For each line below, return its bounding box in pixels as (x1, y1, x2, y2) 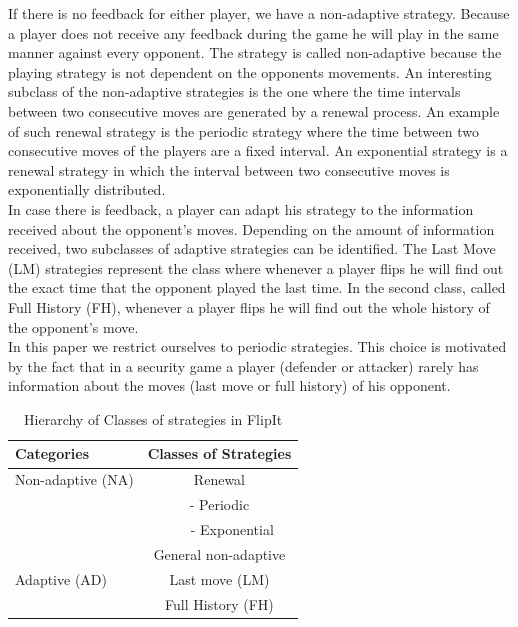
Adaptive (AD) (15, 568, 107, 589)
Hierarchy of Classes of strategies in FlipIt (24, 408, 283, 429)
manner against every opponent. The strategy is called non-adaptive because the (8, 42, 502, 63)
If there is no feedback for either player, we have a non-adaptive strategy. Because (8, 3, 510, 23)
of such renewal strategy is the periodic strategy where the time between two (8, 120, 479, 141)
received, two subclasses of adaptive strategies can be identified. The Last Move (8, 238, 496, 259)
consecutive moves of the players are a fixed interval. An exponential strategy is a (8, 140, 508, 161)
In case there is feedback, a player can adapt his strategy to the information (8, 198, 474, 219)
